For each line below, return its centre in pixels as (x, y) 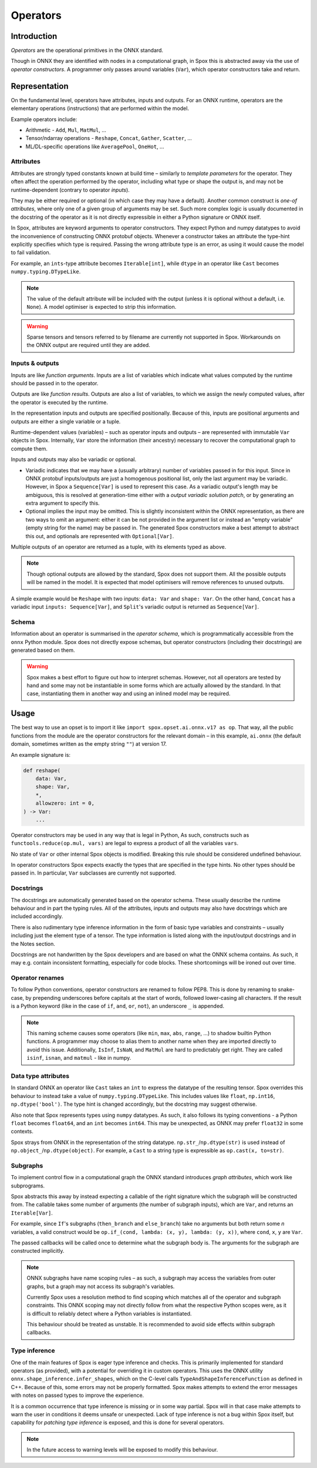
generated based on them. (43, 650)
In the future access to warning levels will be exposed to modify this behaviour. (122, 1450)
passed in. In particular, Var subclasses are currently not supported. (93, 873)
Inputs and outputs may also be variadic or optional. (74, 459)
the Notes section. (33, 943)
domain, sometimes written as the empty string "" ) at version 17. (89, 744)
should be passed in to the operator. (55, 383)
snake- (286, 990)
